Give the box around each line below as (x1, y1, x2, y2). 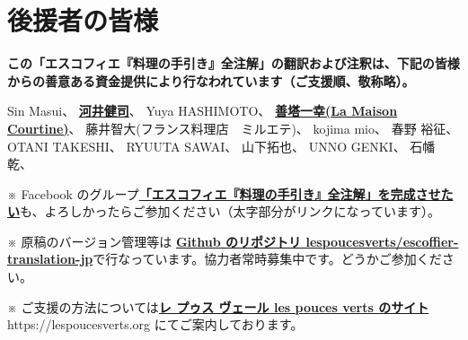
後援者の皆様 (7, 2, 159, 39)
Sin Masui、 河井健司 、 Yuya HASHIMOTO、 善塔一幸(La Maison (7, 101, 398, 120)
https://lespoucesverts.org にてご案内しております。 (7, 315, 304, 334)
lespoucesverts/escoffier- (305, 231, 459, 250)
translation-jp (7, 249, 93, 268)
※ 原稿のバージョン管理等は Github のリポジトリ (7, 231, 302, 250)
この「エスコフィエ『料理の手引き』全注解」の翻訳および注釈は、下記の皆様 (7, 54, 460, 73)
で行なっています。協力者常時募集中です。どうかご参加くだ (93, 249, 442, 268)
